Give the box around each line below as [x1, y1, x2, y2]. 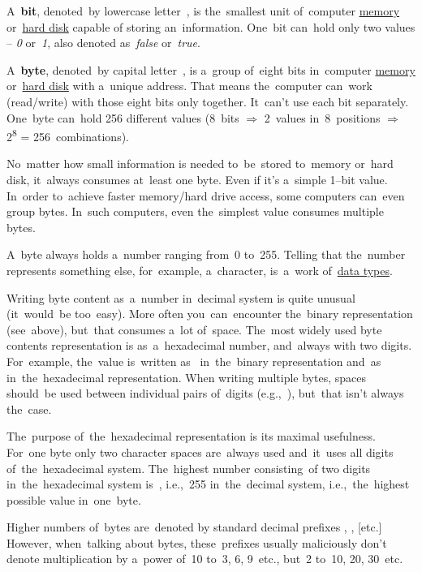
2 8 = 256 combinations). [6, 126, 129, 144]
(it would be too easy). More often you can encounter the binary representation [6, 305, 413, 322]
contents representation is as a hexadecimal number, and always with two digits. [6, 337, 412, 354]
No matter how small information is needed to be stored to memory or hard [6, 155, 394, 172]
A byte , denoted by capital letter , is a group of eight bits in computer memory [6, 61, 416, 78]
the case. [6, 400, 52, 417]
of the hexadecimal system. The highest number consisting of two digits [6, 459, 371, 476]
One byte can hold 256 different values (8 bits [6, 109, 239, 126]
